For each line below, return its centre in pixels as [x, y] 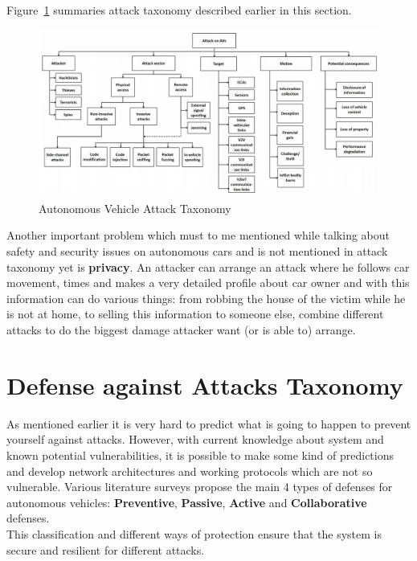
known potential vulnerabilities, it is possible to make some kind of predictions [200, 455]
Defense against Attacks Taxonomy [205, 385]
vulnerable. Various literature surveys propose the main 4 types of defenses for [200, 487]
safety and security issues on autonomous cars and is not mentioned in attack [197, 251]
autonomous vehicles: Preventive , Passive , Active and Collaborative [187, 502]
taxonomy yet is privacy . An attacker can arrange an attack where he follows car [208, 266]
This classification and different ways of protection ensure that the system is [194, 533]
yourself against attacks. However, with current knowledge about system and [195, 439]
